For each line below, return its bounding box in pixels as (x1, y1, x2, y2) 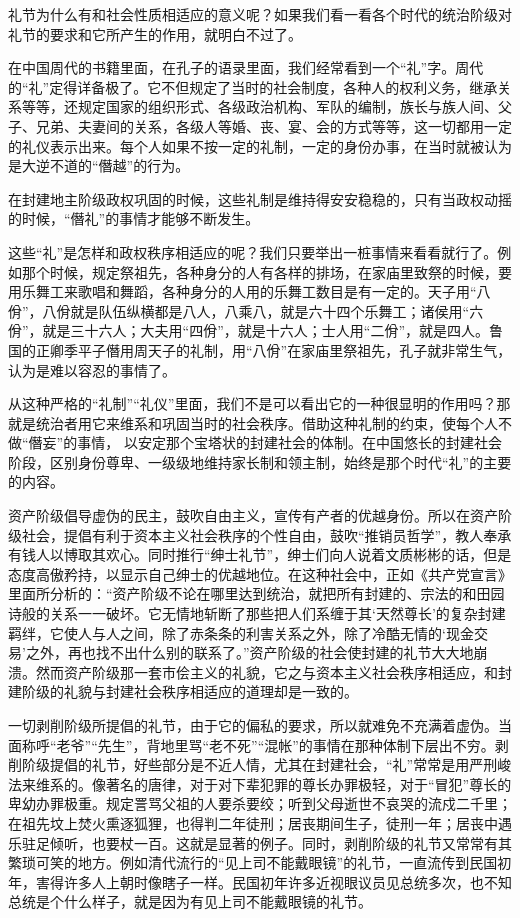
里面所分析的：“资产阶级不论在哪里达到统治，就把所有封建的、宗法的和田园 (8, 583, 505, 604)
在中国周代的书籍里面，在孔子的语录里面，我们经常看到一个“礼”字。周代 (8, 57, 484, 78)
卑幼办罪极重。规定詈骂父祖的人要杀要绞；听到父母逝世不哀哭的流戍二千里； (8, 793, 512, 814)
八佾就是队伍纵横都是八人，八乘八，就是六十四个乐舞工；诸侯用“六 (42, 300, 484, 321)
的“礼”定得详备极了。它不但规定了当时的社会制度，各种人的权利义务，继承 (8, 76, 498, 97)
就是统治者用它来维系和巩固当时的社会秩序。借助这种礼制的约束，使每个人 (8, 412, 498, 433)
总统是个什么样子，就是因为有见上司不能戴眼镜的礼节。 (8, 891, 372, 912)
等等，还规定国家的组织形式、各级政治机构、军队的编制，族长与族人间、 (21, 96, 498, 117)
